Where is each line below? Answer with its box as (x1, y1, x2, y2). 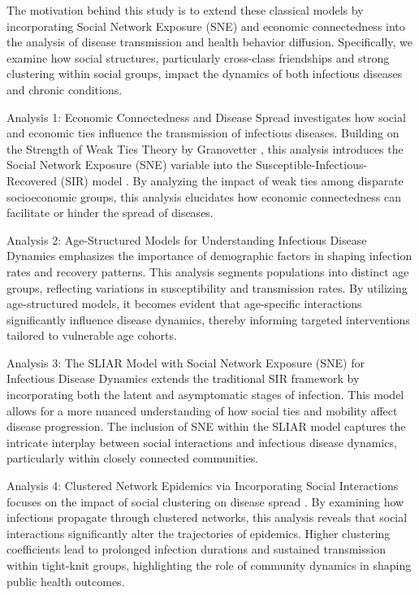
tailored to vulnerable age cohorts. (6, 327, 177, 344)
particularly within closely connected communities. (6, 450, 259, 467)
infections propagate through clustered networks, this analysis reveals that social (6, 509, 408, 526)
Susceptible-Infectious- (256, 156, 368, 173)
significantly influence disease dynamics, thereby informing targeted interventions (6, 311, 410, 328)
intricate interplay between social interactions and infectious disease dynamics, (6, 433, 397, 450)
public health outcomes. (6, 572, 125, 589)
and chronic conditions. (6, 80, 123, 98)
